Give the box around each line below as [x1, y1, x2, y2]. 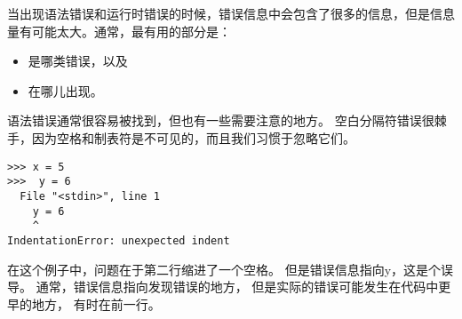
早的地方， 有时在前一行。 [7, 294, 161, 313]
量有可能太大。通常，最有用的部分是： [7, 21, 231, 40]
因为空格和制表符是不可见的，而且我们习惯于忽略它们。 [31, 128, 355, 147]
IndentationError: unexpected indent [7, 234, 230, 247]
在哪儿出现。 [28, 81, 103, 100]
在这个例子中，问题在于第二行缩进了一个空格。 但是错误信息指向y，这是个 [7, 259, 442, 278]
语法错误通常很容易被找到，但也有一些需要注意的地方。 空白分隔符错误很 [7, 111, 434, 130]
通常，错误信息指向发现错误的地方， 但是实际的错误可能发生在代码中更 [36, 277, 451, 296]
